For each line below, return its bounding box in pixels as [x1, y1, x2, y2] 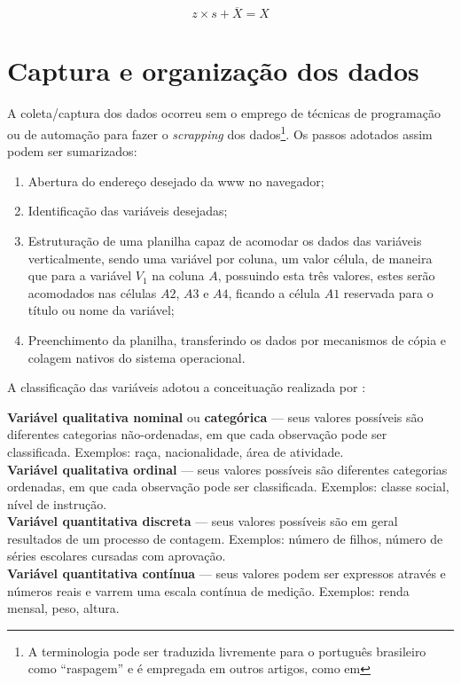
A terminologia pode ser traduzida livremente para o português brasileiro [27, 641, 426, 660]
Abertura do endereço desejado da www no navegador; [27, 171, 324, 190]
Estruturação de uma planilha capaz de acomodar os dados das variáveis [27, 231, 422, 249]
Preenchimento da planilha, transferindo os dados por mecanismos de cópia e [27, 330, 447, 349]
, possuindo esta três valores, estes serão [217, 266, 435, 285]
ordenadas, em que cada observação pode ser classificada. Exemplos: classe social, [7, 477, 449, 496]
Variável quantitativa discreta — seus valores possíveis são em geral [7, 512, 398, 530]
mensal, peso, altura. [7, 599, 120, 617]
